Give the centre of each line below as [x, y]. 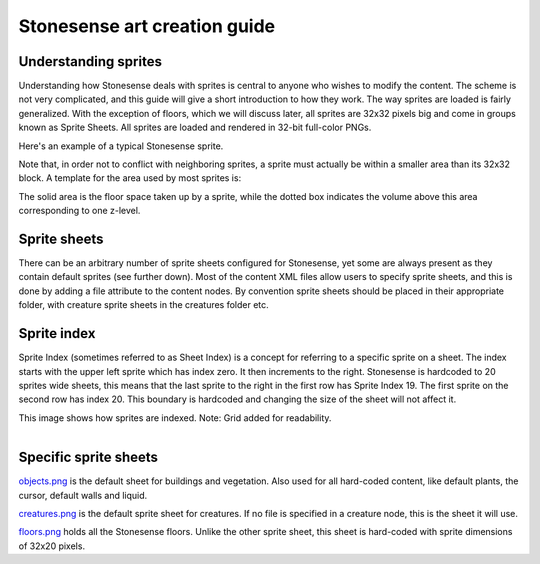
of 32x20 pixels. [51, 546]
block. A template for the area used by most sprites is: [130, 178]
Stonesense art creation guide [146, 26]
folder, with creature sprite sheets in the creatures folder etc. [143, 305]
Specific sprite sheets [88, 457]
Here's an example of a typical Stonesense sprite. [121, 146]
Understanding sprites [90, 61]
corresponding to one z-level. [79, 211]
